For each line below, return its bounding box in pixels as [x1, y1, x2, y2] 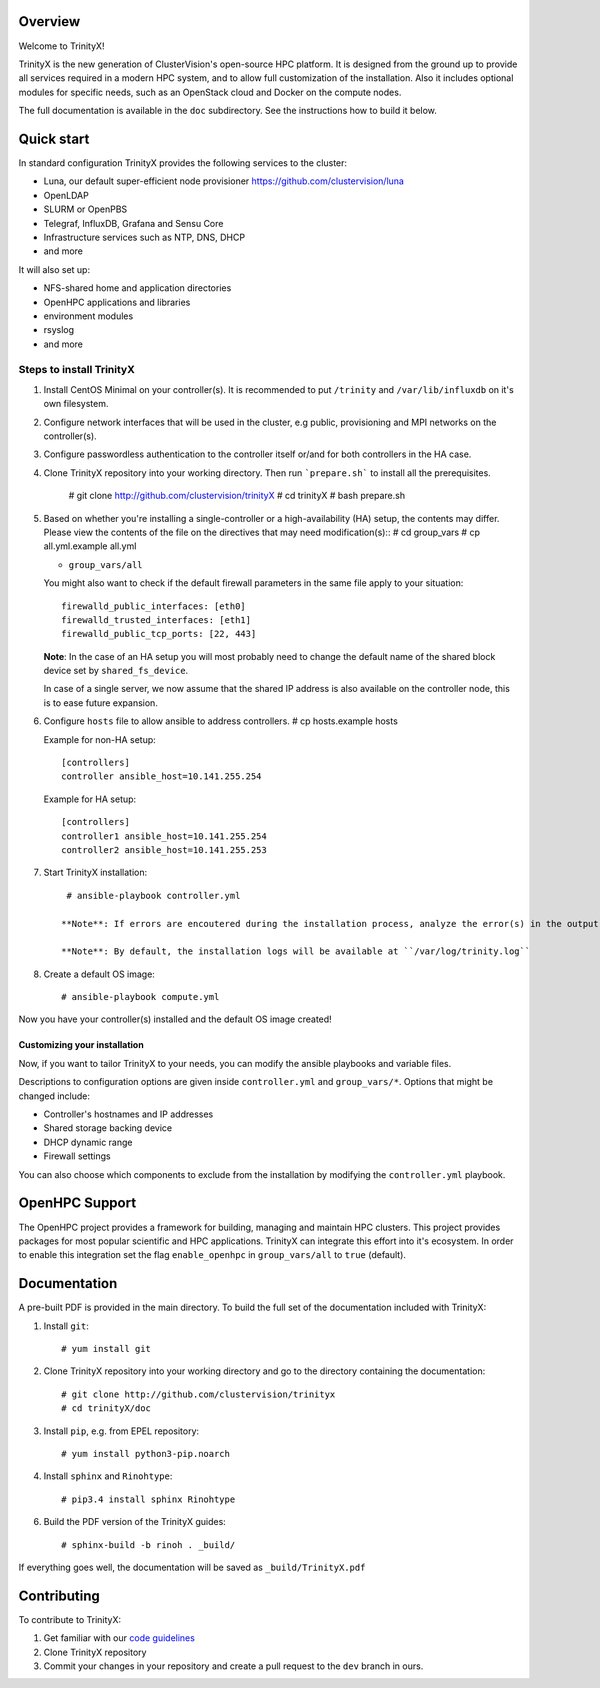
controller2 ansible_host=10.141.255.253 [61, 844, 267, 855]
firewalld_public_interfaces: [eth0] [61, 600, 247, 612]
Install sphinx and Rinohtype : [43, 1470, 173, 1482]
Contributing [18, 1587, 100, 1604]
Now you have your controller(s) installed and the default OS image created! [18, 1013, 332, 1025]
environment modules [43, 310, 134, 322]
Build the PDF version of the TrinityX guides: [43, 1516, 227, 1528]
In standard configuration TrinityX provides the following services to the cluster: [18, 156, 348, 169]
